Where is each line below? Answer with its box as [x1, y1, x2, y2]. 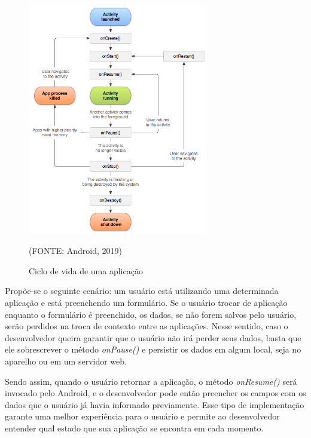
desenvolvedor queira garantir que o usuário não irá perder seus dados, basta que [5, 331, 301, 344]
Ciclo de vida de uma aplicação [29, 264, 143, 277]
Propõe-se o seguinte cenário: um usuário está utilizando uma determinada [5, 284, 279, 297]
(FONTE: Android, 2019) [29, 244, 123, 257]
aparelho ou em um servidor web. [5, 354, 127, 367]
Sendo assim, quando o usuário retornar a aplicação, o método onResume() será [5, 375, 297, 387]
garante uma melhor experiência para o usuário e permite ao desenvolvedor [5, 410, 280, 422]
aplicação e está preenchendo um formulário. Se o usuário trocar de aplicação [5, 296, 288, 308]
